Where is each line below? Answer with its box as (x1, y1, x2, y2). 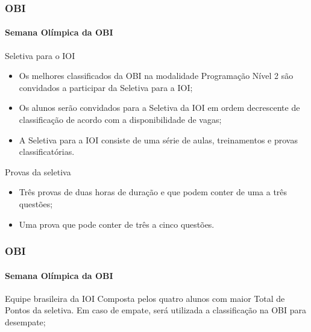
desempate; (5, 316, 46, 328)
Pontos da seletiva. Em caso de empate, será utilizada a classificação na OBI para (5, 304, 306, 316)
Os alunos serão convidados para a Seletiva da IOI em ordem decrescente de (19, 101, 300, 114)
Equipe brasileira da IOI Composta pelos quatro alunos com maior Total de (5, 292, 285, 304)
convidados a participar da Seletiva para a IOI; (19, 81, 193, 93)
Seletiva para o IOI (5, 49, 75, 61)
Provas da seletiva (5, 165, 71, 178)
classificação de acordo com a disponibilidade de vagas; (19, 113, 222, 126)
